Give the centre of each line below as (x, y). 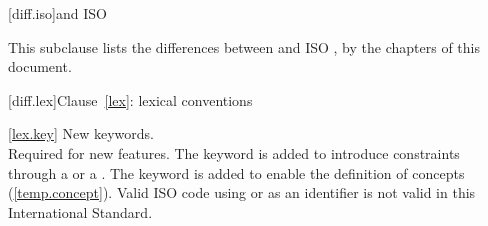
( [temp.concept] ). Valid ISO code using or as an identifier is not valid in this (242, 192)
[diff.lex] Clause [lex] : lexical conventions (130, 99)
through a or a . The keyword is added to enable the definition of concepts (236, 172)
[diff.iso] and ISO (57, 13)
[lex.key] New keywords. (81, 133)
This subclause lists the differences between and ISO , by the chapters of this (244, 46)
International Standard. (80, 211)
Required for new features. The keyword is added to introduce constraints (234, 152)
